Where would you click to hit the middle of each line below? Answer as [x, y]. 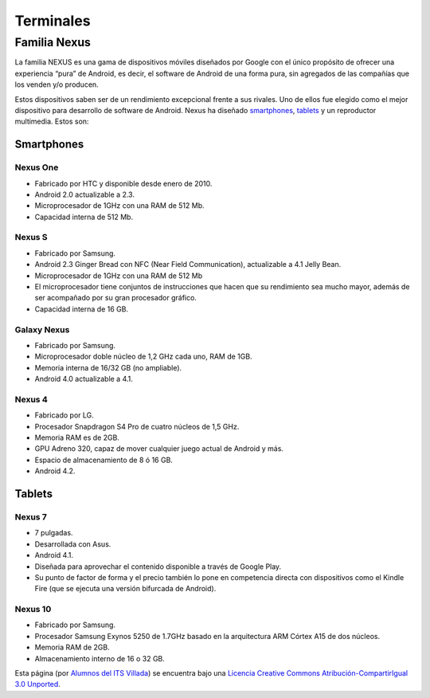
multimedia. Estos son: [52, 122]
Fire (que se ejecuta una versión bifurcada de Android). [125, 589]
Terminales [53, 21]
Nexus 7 [31, 516]
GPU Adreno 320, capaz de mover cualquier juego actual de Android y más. [159, 449]
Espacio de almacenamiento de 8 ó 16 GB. [104, 460]
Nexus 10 [33, 610]
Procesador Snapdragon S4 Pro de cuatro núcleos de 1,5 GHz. [137, 426]
